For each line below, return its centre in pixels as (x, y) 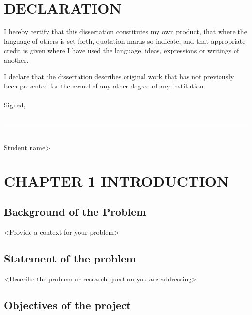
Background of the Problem (75, 212)
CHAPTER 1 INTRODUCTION (117, 181)
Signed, (15, 105)
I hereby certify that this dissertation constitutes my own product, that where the (126, 31)
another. (16, 60)
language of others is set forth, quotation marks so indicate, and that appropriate (125, 41)
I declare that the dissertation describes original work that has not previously (119, 76)
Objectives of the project (68, 305)
